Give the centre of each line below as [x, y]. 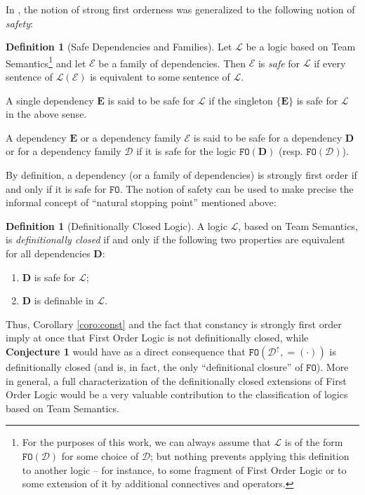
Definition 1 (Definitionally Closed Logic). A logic [117, 225]
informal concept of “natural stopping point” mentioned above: [141, 202]
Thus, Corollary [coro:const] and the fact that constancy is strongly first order [174, 324]
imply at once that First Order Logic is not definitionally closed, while [157, 338]
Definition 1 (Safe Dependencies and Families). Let [119, 47]
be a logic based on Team [301, 47]
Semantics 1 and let [46, 62]
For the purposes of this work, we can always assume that [146, 442]
